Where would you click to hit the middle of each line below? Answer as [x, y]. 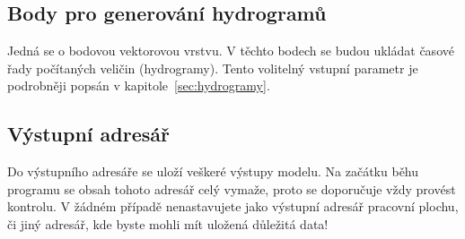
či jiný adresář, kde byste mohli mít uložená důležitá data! [168, 223]
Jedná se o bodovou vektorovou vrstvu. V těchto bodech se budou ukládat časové [231, 51]
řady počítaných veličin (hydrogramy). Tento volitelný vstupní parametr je [213, 68]
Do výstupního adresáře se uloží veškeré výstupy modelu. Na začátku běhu [213, 171]
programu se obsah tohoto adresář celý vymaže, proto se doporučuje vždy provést [232, 188]
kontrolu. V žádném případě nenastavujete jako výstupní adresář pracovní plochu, [233, 206]
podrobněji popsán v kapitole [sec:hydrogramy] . [139, 85]
